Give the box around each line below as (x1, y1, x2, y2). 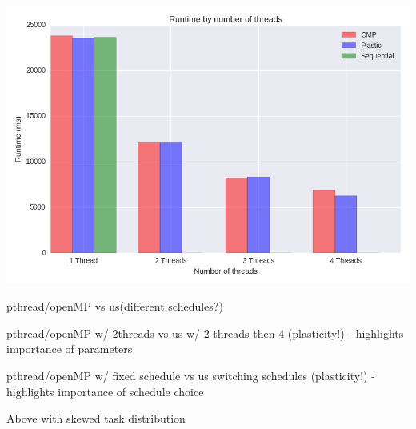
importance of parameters (6, 340, 133, 357)
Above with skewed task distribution (6, 410, 186, 427)
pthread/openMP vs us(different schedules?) (6, 298, 223, 315)
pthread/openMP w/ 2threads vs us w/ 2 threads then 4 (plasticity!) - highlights (6, 324, 404, 341)
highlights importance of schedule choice (6, 383, 204, 399)
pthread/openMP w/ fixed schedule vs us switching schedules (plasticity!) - (6, 367, 375, 384)
